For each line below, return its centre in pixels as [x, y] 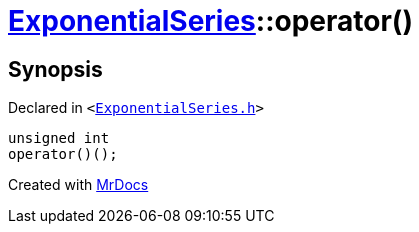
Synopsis [55, 69]
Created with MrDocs [78, 185]
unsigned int [59, 138]
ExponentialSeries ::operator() [210, 21]
